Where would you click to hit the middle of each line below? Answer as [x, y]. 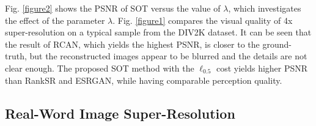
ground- [277, 44]
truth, [16, 56]
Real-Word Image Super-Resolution [120, 113]
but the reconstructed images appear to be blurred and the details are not [168, 56]
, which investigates [265, 8]
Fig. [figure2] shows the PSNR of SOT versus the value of [113, 8]
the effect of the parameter [55, 20]
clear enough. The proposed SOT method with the [100, 68]
